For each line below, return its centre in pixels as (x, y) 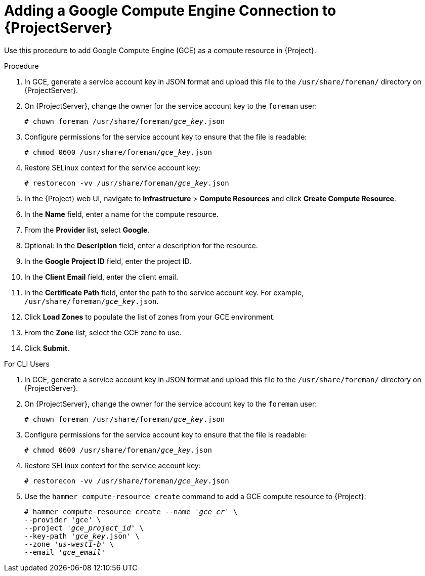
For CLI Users (27, 364)
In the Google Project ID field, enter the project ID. (108, 261)
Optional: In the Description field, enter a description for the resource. (141, 245)
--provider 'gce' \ (63, 520)
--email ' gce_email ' (65, 552)
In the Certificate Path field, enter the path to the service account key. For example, (164, 292)
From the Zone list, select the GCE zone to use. (103, 332)
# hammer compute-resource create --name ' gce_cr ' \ (131, 512)
